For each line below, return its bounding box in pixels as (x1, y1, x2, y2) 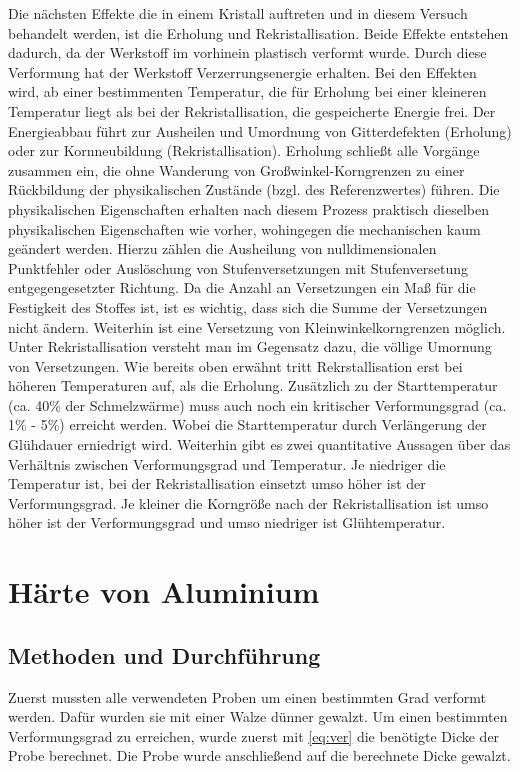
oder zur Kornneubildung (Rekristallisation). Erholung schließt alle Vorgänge (8, 140, 480, 161)
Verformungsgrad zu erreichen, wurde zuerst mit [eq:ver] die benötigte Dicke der (8, 725, 500, 746)
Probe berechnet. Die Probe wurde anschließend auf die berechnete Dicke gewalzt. (8, 745, 511, 766)
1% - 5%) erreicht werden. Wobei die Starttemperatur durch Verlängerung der (8, 414, 487, 435)
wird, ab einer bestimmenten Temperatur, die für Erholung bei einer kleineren (8, 81, 487, 102)
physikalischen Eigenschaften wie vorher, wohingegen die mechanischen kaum (8, 218, 481, 239)
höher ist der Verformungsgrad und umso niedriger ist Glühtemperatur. (8, 512, 446, 533)
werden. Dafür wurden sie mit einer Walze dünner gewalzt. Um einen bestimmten (8, 706, 508, 727)
